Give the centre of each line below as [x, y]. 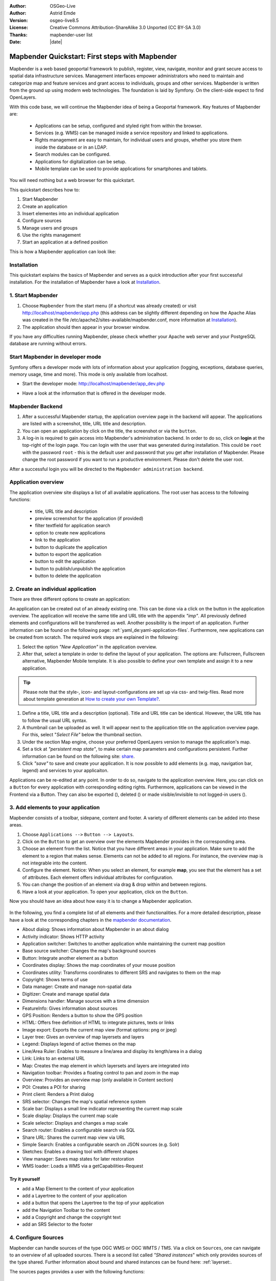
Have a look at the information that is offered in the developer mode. [94, 393]
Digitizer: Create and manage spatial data [66, 994]
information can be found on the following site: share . [78, 756]
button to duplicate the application [71, 547]
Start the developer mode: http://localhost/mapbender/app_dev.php [94, 384]
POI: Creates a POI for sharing [54, 1087]
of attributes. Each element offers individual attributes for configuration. [98, 877]
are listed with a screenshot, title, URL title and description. [84, 424]
